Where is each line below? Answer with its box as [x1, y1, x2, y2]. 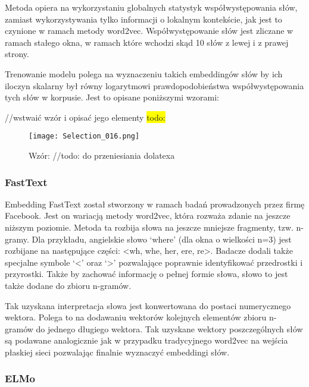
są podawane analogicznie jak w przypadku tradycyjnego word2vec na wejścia [5, 334, 288, 347]
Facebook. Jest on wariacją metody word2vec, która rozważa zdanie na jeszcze [5, 209, 291, 222]
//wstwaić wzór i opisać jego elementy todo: [5, 111, 166, 123]
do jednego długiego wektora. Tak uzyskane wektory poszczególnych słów [36, 322, 303, 335]
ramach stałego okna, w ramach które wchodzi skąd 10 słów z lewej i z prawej [5, 36, 289, 48]
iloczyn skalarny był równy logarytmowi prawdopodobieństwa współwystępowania [5, 79, 304, 92]
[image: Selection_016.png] [29, 132, 140, 141]
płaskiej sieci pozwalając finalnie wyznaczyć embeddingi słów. [5, 345, 230, 358]
